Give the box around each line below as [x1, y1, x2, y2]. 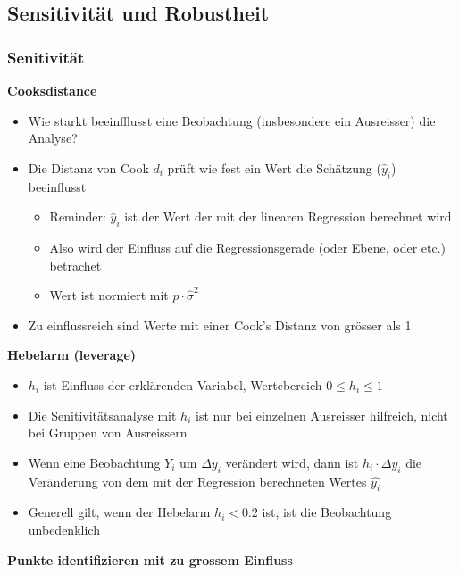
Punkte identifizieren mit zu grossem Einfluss [7, 550, 293, 569]
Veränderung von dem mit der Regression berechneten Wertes [28, 471, 367, 490]
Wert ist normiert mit [49, 286, 169, 304]
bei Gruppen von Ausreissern [28, 423, 188, 442]
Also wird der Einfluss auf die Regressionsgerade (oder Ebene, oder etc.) [49, 237, 446, 256]
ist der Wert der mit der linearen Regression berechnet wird [124, 207, 452, 226]
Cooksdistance [7, 81, 97, 99]
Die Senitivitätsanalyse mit [28, 405, 177, 424]
